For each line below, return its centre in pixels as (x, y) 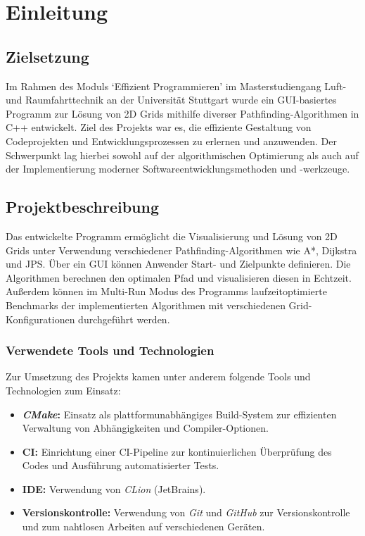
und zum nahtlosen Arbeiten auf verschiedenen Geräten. (143, 526)
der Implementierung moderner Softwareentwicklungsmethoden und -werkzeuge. (178, 169)
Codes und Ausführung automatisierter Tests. (121, 465)
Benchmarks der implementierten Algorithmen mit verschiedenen (146, 305)
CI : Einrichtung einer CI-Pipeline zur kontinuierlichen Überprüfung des (177, 451)
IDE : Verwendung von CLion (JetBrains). (114, 488)
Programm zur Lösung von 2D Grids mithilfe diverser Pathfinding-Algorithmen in (182, 113)
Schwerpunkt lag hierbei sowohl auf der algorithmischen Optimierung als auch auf (182, 155)
